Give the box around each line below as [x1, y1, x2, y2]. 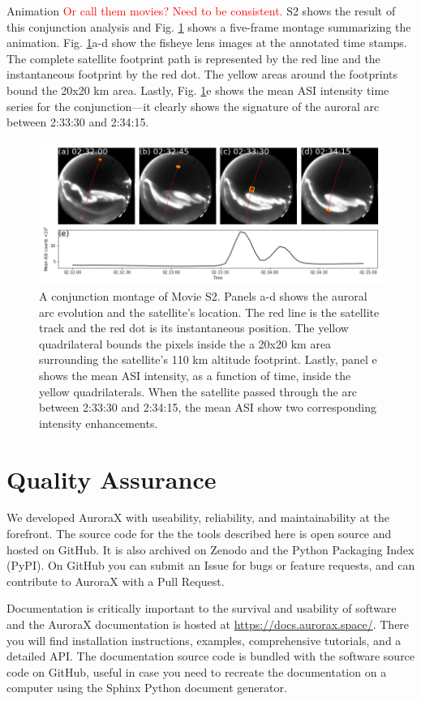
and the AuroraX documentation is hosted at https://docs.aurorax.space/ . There [6, 616, 410, 633]
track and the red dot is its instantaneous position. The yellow [39, 319, 349, 336]
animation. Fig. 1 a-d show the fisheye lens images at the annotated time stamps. [6, 34, 407, 51]
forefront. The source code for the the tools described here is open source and [6, 525, 392, 542]
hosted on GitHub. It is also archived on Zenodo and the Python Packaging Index [6, 541, 415, 558]
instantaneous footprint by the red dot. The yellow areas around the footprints [6, 66, 397, 83]
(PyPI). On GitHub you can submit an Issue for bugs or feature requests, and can [6, 557, 415, 574]
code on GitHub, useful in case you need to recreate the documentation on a [6, 663, 387, 680]
